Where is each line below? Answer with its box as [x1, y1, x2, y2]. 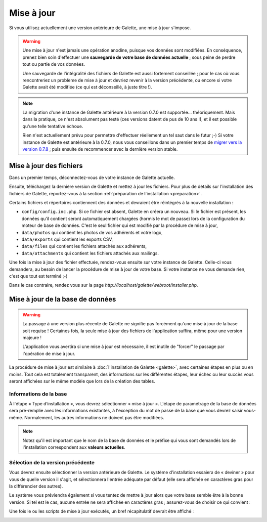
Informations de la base [9, 391, 67, 397]
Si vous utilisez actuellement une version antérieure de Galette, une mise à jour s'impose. [9, 25, 191, 31]
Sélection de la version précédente [9, 459, 95, 466]
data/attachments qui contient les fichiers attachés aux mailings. [21, 250, 159, 256]
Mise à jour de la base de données [9, 295, 116, 304]
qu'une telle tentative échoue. [22, 123, 84, 129]
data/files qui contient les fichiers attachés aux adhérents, [21, 243, 147, 249]
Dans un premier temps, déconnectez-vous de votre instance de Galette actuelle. [9, 174, 175, 180]
